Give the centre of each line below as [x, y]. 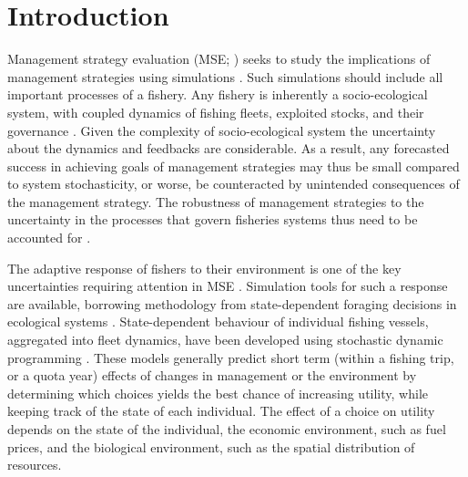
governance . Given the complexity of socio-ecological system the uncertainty [222, 130]
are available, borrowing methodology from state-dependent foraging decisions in [232, 303]
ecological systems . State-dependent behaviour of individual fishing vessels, [218, 321]
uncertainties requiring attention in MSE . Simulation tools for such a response [228, 286]
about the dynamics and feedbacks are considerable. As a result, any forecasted [229, 148]
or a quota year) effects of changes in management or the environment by [212, 375]
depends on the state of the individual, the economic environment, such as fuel [227, 429]
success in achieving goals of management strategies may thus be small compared [234, 166]
